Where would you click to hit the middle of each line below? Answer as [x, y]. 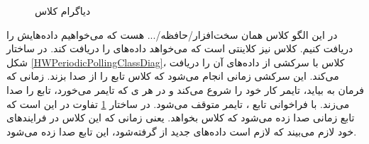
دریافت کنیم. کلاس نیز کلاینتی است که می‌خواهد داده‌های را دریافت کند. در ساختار [180, 48]
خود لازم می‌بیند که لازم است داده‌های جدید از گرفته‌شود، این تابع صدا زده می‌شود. [182, 131]
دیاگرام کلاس [63, 11]
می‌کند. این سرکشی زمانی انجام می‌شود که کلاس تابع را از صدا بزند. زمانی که [173, 76]
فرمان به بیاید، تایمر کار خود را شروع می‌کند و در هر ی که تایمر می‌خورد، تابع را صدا [185, 89]
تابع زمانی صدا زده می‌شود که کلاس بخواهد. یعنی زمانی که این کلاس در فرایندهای [181, 118]
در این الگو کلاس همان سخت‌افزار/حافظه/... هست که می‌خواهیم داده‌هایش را [172, 34]
